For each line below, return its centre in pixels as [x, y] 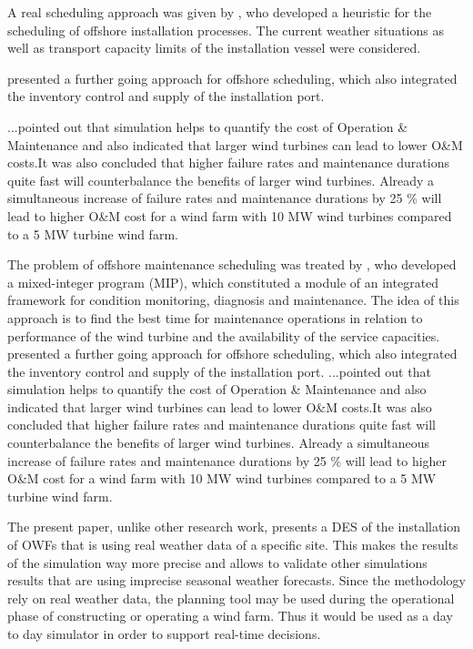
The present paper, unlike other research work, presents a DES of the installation [234, 527]
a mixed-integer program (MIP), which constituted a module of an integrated [223, 282]
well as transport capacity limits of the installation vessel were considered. [214, 48]
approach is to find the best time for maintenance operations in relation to [215, 317]
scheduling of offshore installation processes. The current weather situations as [226, 30]
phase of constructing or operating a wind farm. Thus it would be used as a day [230, 616]
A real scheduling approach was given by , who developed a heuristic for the [220, 12]
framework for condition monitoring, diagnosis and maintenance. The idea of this [233, 300]
